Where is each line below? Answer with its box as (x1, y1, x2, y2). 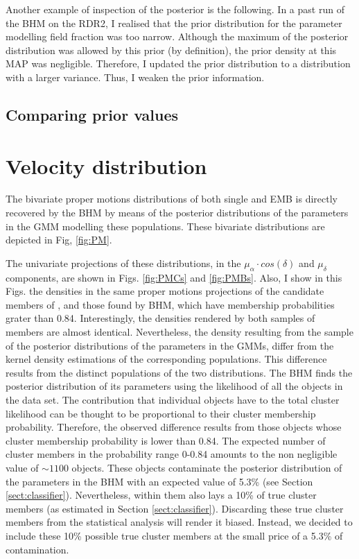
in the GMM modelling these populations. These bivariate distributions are (6, 218, 325, 233)
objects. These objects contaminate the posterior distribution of (71, 460, 342, 474)
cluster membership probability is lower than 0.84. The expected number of (6, 433, 326, 447)
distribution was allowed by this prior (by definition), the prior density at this (6, 42, 337, 57)
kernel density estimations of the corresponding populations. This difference (6, 352, 327, 366)
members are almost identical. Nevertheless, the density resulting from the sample (6, 325, 353, 339)
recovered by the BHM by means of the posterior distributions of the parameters (6, 205, 349, 220)
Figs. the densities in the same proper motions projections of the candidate (6, 284, 324, 298)
